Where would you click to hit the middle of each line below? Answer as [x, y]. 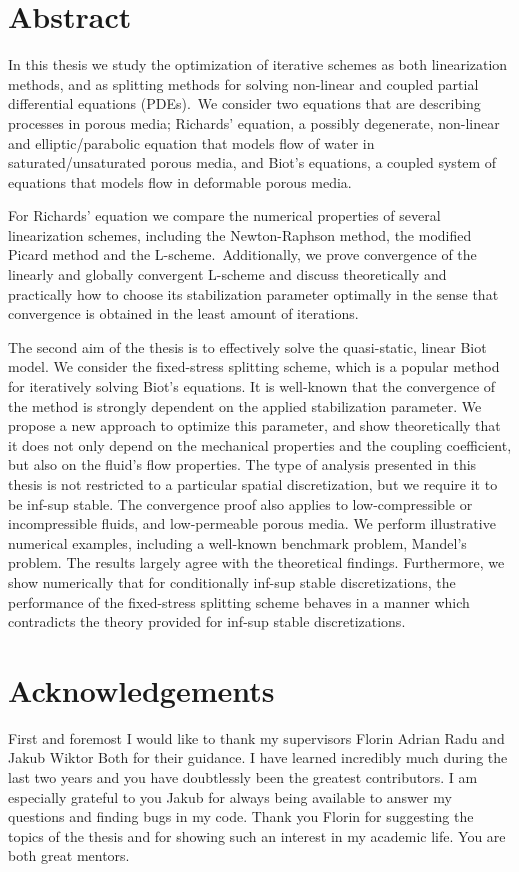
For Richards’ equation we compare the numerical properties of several [224, 215]
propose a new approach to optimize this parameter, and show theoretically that [254, 425]
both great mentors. [69, 855]
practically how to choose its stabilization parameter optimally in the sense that [253, 293]
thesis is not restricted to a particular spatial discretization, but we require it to [253, 484]
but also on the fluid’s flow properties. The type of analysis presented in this [242, 464]
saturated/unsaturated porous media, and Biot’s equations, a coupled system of [252, 162]
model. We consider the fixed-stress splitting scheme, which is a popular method [254, 366]
